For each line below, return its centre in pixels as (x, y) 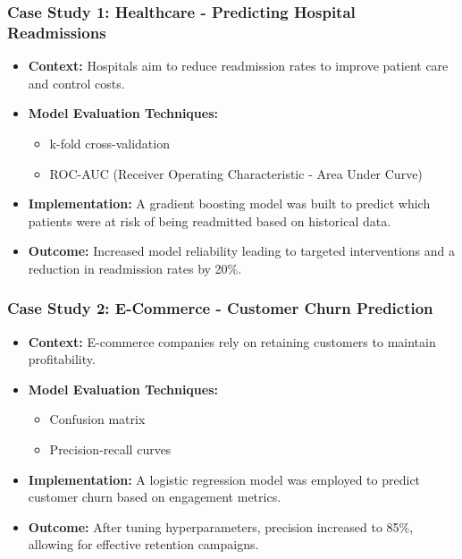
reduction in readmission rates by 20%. (135, 268)
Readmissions (57, 32)
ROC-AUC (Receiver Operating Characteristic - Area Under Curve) (236, 173)
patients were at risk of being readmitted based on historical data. (210, 220)
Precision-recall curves (110, 449)
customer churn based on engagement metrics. (155, 497)
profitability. (62, 359)
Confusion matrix (97, 419)
